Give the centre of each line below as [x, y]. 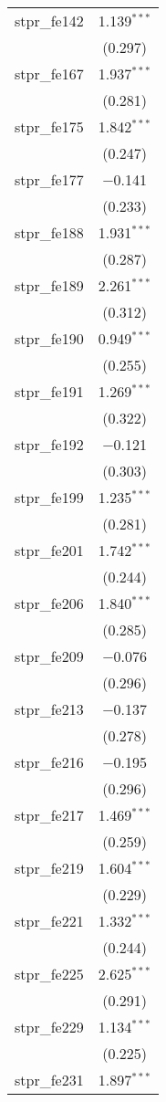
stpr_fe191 [49, 391]
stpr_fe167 [49, 73]
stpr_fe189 [49, 285]
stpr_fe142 [49, 21]
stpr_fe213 [49, 709]
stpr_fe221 [49, 921]
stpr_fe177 [49, 179]
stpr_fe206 [49, 603]
